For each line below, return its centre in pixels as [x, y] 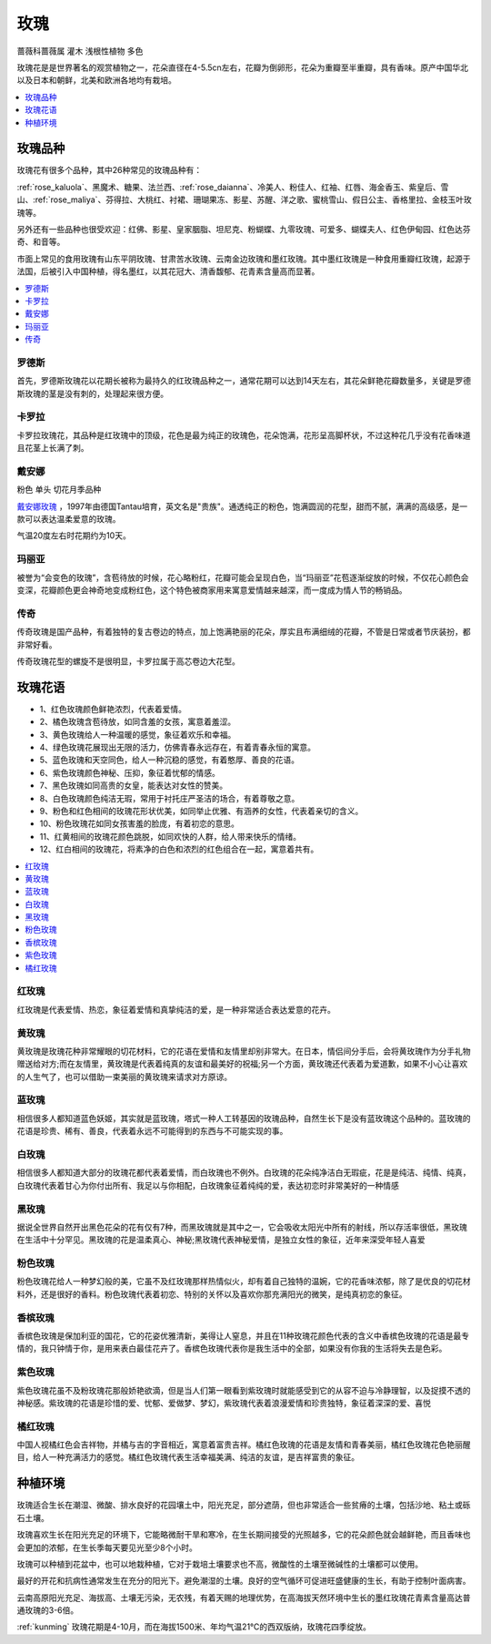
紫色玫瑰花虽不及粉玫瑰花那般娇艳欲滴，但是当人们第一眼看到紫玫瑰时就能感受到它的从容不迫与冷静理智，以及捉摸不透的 [244, 1390]
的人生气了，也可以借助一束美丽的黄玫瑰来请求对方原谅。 [124, 1077]
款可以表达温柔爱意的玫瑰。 [69, 519]
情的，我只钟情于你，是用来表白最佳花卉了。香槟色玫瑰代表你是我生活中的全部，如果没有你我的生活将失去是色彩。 [232, 1349]
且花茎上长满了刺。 [53, 448]
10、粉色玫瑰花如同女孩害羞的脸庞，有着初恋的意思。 [140, 823]
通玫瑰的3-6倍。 [48, 1610]
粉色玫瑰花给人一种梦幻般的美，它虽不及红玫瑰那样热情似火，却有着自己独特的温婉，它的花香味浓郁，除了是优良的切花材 [244, 1282]
